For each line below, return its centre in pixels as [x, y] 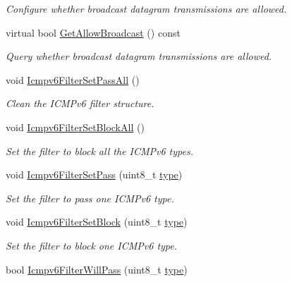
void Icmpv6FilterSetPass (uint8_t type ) [94, 174]
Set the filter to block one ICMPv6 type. [92, 245]
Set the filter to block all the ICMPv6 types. [99, 151]
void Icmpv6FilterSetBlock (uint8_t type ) [97, 222]
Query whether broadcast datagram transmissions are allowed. [139, 56]
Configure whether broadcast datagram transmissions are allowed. [146, 8]
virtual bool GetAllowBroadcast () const [93, 32]
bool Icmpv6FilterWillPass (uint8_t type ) [97, 269]
